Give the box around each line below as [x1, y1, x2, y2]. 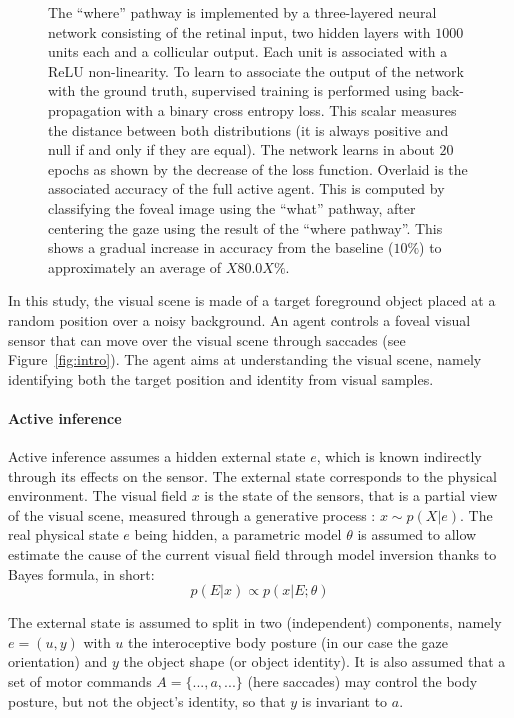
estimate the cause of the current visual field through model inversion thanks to [8, 544, 497, 565]
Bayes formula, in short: [8, 563, 155, 584]
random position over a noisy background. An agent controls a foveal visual [8, 309, 471, 330]
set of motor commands [8, 671, 152, 692]
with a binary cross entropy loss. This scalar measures [125, 99, 457, 120]
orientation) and [8, 651, 108, 672]
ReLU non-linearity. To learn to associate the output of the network [48, 60, 464, 81]
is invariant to [301, 690, 388, 711]
